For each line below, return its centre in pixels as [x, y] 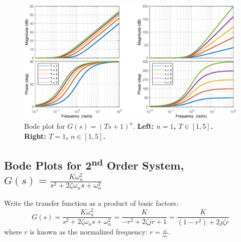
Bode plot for [45, 126]
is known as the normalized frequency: [89, 232]
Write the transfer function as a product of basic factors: [91, 203]
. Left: [143, 126]
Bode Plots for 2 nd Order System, [94, 164]
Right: [35, 136]
